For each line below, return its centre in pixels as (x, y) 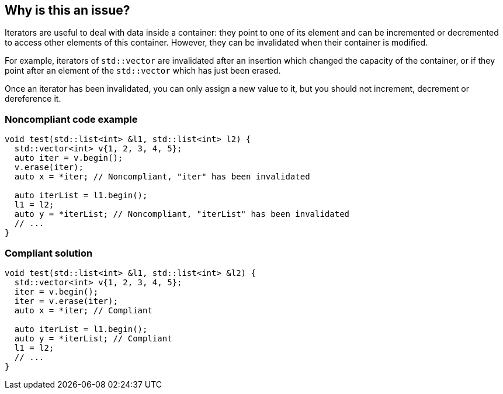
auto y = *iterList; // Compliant (93, 338)
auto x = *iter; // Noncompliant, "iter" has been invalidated (162, 177)
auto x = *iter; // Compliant (83, 310)
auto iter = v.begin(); (69, 158)
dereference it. (33, 99)
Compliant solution (49, 253)
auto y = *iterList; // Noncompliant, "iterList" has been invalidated (182, 214)
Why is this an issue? (67, 10)
